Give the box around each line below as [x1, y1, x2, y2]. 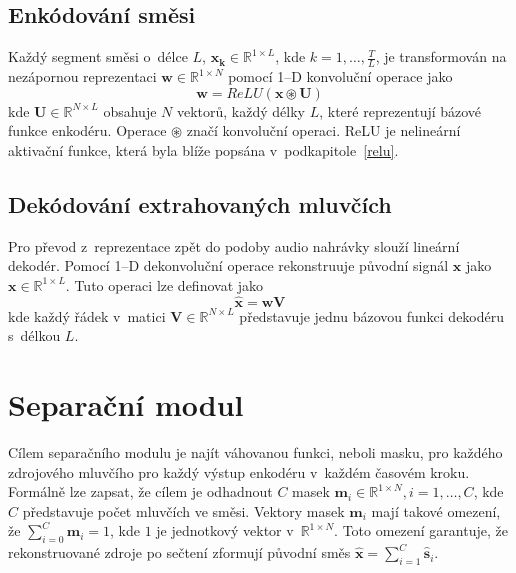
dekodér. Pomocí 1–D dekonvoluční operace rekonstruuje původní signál [8, 255, 449, 276]
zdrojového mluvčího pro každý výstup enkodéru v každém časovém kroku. [8, 461, 470, 482]
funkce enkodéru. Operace [8, 120, 167, 141]
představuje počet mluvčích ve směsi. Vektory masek [22, 500, 345, 521]
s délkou [8, 325, 61, 346]
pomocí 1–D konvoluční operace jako [228, 66, 453, 87]
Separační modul [8, 383, 244, 424]
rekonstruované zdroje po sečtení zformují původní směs [8, 542, 351, 563]
